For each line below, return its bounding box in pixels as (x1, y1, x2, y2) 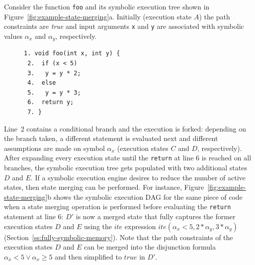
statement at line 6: (4, 211, 64, 221)
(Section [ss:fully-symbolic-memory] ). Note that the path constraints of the (4, 232, 233, 242)
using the (84, 221, 112, 231)
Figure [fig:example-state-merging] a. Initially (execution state (4, 11, 192, 21)
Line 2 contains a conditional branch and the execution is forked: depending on (4, 123, 246, 133)
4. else (27, 79, 56, 87)
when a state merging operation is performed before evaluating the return (4, 201, 231, 212)
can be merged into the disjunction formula (84, 242, 216, 252)
